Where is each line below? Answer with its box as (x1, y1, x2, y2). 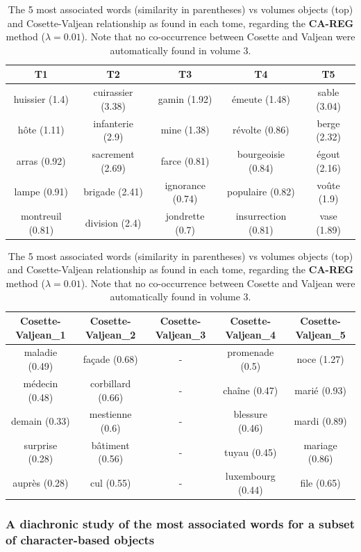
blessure (233, 407, 267, 421)
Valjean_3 (155, 327, 206, 341)
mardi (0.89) (294, 414, 347, 428)
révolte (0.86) (233, 122, 289, 137)
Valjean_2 (85, 327, 136, 341)
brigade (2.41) (83, 184, 143, 199)
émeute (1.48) (231, 92, 290, 106)
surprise (24, 437, 58, 452)
